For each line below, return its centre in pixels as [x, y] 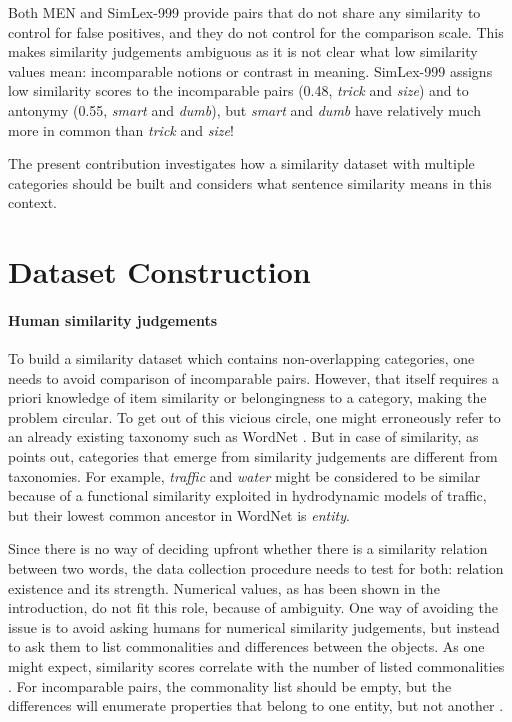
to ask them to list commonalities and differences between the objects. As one [246, 646]
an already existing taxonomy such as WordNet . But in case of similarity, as [243, 436]
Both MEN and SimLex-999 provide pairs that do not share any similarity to [244, 12]
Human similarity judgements [112, 319]
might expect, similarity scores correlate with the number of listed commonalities [256, 666]
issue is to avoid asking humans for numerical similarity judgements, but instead [254, 626]
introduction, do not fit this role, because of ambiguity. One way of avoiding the [253, 607]
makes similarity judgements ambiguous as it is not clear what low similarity [243, 51]
